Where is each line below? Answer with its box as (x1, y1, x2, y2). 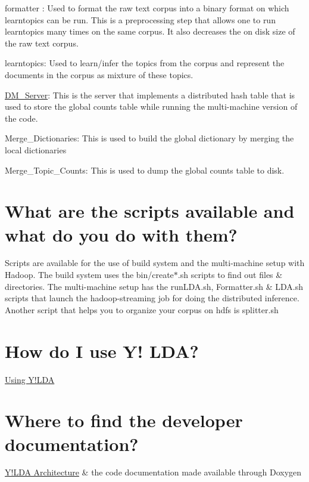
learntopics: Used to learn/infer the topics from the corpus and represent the (5, 57, 285, 69)
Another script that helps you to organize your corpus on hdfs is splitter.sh (5, 303, 279, 316)
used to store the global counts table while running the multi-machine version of (5, 100, 298, 113)
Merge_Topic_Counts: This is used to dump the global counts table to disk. (5, 163, 285, 176)
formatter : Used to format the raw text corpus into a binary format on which (5, 2, 289, 14)
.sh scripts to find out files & (177, 268, 283, 281)
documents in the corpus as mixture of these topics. (5, 68, 193, 81)
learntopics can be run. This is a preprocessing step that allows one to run (5, 13, 276, 26)
